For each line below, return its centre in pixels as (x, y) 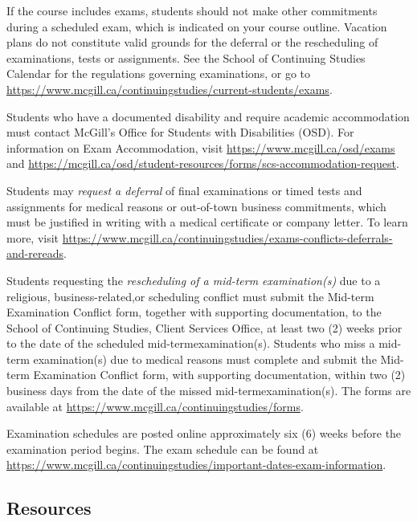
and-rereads (35, 253)
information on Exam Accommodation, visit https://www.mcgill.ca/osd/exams (201, 147)
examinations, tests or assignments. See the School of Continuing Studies (186, 57)
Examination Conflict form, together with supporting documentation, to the (194, 312)
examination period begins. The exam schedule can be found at (163, 449)
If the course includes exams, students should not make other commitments (192, 10)
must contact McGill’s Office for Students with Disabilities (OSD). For (180, 132)
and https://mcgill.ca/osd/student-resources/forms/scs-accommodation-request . (203, 163)
